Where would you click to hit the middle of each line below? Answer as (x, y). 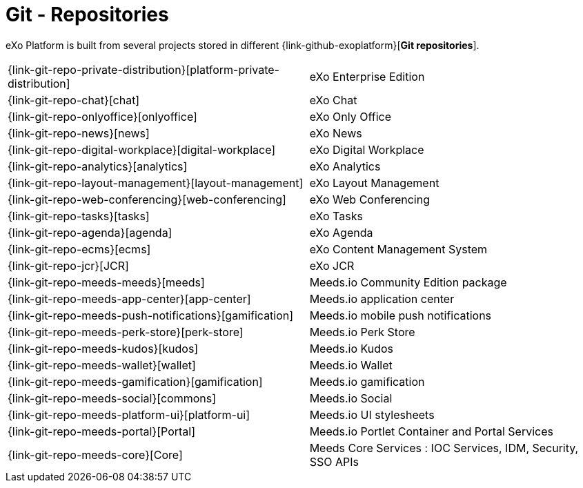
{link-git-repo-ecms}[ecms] (79, 249)
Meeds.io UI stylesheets (372, 414)
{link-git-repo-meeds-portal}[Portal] (102, 431)
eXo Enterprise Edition (367, 76)
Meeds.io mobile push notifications (401, 315)
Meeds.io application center (382, 299)
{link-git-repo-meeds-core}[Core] (95, 455)
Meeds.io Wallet (351, 365)
